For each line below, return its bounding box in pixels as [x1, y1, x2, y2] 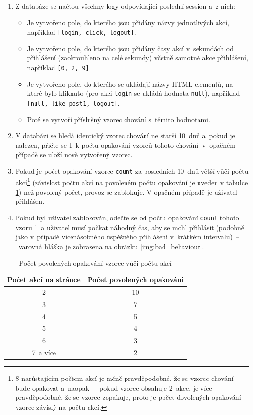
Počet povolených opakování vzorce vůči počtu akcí [19, 257, 172, 268]
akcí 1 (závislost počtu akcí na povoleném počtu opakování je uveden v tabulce [15, 176, 248, 187]
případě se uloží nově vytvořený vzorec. [15, 149, 133, 160]
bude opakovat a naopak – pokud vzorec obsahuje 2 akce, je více [15, 382, 212, 393]
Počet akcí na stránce [7, 274, 81, 285]
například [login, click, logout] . [27, 27, 136, 37]
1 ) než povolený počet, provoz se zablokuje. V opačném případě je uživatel [15, 186, 237, 197]
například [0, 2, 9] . [27, 62, 91, 72]
